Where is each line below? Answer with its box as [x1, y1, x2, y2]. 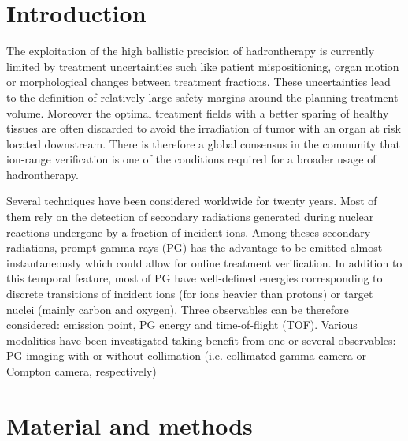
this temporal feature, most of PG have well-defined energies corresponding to [6, 270, 383, 286]
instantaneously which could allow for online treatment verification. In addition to [6, 254, 402, 271]
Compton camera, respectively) [6, 363, 157, 379]
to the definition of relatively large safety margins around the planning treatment [6, 88, 399, 105]
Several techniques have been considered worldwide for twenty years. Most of [6, 192, 377, 209]
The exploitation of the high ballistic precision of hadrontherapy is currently [6, 43, 375, 59]
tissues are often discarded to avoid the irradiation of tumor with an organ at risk [6, 120, 401, 136]
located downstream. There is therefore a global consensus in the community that [6, 135, 400, 151]
